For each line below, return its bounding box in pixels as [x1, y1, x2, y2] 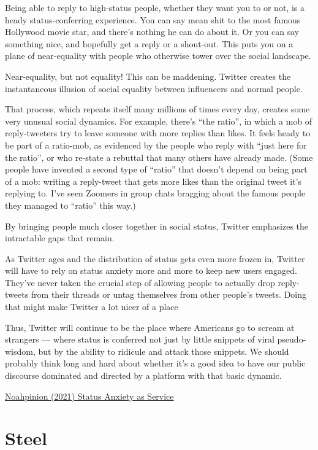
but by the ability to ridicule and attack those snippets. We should [38, 344, 289, 357]
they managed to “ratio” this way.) [5, 198, 136, 211]
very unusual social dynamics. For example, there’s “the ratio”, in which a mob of [5, 114, 312, 127]
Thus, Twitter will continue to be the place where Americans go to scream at [5, 320, 295, 333]
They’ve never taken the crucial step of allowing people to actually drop [5, 276, 275, 289]
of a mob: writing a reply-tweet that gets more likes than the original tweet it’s [5, 174, 302, 187]
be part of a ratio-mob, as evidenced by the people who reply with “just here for [5, 138, 307, 151]
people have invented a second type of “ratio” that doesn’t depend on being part [5, 163, 308, 176]
